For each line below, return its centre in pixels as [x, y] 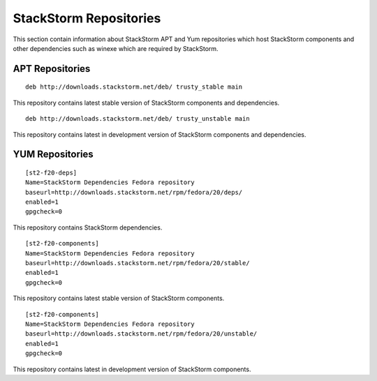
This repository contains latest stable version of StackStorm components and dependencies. [146, 103]
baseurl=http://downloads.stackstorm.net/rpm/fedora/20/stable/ [138, 263]
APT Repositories [52, 69]
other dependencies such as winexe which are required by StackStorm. [116, 48]
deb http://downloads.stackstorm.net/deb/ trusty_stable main [134, 87]
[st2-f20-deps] [51, 172]
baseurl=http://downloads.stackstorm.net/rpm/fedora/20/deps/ [134, 192]
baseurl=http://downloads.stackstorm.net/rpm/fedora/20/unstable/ [141, 334]
